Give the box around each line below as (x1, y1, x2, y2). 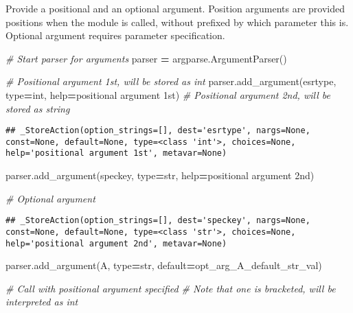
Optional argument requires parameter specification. (5, 28, 225, 43)
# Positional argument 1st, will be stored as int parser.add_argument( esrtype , (5, 74, 337, 89)
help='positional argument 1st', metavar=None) (5, 148, 227, 159)
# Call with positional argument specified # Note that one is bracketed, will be (5, 281, 336, 295)
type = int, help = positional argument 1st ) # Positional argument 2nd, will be (5, 87, 330, 102)
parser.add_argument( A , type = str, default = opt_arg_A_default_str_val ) (5, 258, 322, 273)
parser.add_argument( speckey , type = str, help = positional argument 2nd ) (5, 168, 315, 183)
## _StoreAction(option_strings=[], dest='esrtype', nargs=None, (5, 126, 310, 136)
